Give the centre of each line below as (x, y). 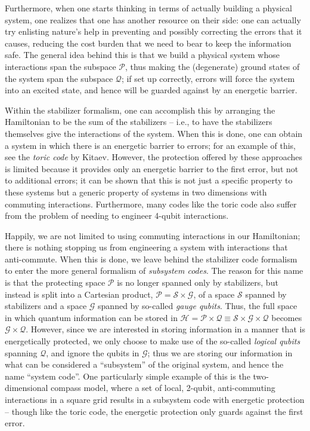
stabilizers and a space (46, 306)
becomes (287, 317)
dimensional (27, 388)
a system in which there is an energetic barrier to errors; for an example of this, (150, 145)
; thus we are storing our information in (220, 352)
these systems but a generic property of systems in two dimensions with (136, 192)
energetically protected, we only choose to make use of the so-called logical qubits (153, 341)
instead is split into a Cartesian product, (79, 294)
